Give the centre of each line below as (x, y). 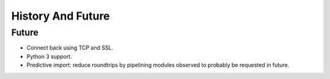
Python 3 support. (50, 56)
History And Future (61, 16)
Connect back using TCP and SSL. (70, 48)
